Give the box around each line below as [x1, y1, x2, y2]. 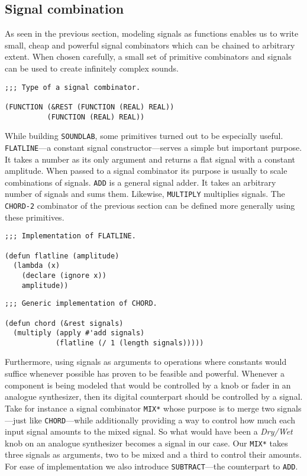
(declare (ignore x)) [21, 271, 106, 280]
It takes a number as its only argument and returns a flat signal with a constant [5, 153, 295, 165]
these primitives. [5, 211, 64, 223]
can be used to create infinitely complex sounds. [5, 61, 179, 74]
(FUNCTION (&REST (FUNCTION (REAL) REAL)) [5, 102, 174, 111]
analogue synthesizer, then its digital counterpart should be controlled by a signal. [5, 390, 303, 403]
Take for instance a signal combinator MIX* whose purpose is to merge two [5, 401, 275, 414]
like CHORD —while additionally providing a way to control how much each [29, 413, 295, 426]
